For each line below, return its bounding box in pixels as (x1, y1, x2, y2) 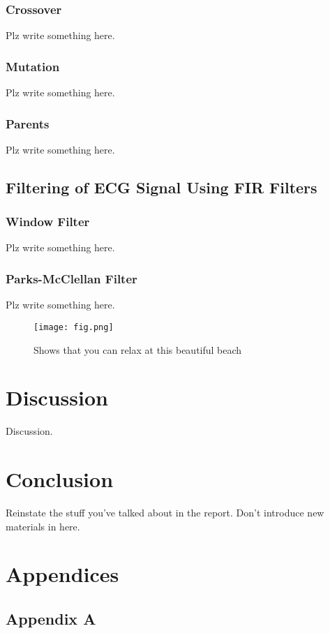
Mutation (6, 57, 60, 75)
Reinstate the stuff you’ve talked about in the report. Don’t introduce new (6, 505, 324, 519)
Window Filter (6, 213, 90, 230)
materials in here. (6, 519, 80, 533)
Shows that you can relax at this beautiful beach (33, 342, 242, 357)
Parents (6, 114, 50, 132)
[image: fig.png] (33, 322, 114, 332)
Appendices (6, 560, 119, 588)
